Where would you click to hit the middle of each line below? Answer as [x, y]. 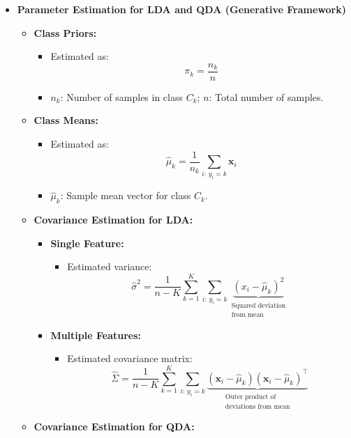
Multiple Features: [96, 335]
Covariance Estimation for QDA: [114, 427]
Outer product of [251, 397]
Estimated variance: [110, 266]
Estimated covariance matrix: [130, 358]
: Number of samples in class [122, 96]
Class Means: [66, 120]
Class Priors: [65, 32]
